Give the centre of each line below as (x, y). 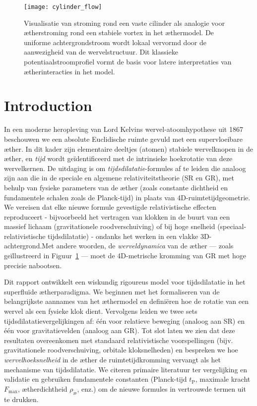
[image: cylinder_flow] (63, 7)
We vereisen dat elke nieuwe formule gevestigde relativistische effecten (110, 207)
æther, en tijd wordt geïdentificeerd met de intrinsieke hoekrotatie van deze (118, 158)
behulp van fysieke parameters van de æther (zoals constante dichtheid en (116, 187)
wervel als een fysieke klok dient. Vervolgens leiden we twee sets (101, 311)
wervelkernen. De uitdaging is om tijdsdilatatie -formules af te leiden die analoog (125, 168)
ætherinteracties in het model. (69, 71)
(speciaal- (232, 226)
